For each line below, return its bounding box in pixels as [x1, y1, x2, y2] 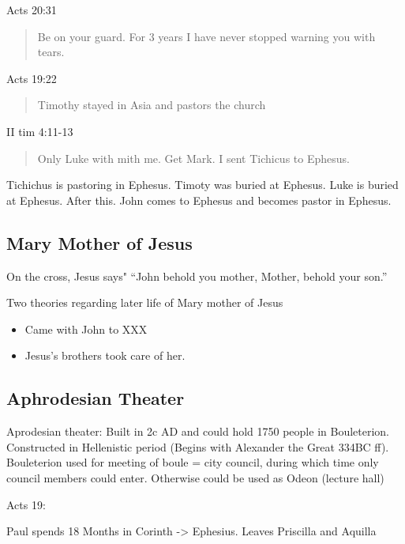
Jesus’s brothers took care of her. [24, 347, 186, 364]
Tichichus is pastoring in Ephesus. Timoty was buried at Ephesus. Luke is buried [6, 176, 399, 193]
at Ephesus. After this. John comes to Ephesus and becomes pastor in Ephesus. [6, 191, 392, 208]
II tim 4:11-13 [6, 123, 73, 139]
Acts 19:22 [6, 70, 57, 86]
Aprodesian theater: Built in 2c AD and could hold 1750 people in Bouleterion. [6, 423, 389, 440]
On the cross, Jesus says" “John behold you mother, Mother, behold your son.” [6, 267, 388, 284]
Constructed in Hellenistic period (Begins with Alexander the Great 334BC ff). [6, 438, 389, 455]
